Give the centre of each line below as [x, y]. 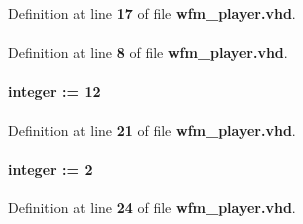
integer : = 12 [54, 91]
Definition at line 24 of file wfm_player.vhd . [152, 206]
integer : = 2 [50, 168]
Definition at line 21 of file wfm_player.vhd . [152, 129]
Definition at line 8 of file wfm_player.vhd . [148, 52]
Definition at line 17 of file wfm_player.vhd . [152, 13]
